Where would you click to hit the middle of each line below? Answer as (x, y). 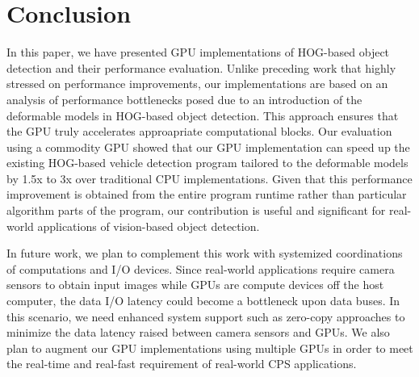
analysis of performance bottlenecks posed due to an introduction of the (184, 99)
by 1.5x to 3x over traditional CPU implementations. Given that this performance (209, 178)
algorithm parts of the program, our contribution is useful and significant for (196, 210)
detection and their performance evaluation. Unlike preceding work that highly (201, 67)
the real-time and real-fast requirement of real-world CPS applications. (182, 364)
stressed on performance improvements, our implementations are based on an (197, 84)
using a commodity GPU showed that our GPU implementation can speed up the (208, 147)
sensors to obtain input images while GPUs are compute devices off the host (195, 285)
